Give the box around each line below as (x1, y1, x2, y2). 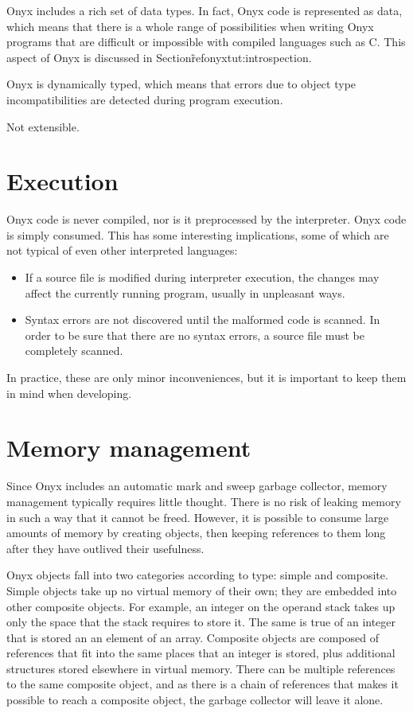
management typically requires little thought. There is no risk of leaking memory (6, 493, 401, 509)
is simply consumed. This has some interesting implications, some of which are (6, 226, 389, 243)
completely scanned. (25, 342, 123, 359)
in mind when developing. (6, 384, 132, 401)
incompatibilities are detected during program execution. (6, 91, 283, 107)
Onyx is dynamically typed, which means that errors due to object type (6, 76, 357, 92)
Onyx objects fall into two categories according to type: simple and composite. (6, 567, 388, 583)
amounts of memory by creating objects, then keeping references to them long (6, 524, 386, 541)
